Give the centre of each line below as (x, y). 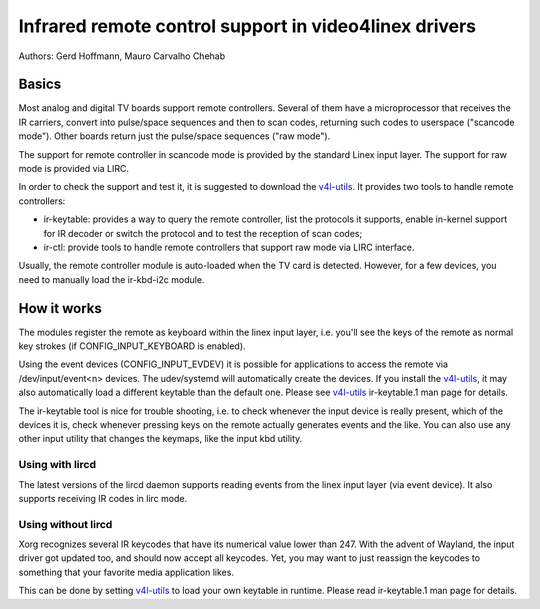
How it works (60, 308)
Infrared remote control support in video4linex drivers (247, 26)
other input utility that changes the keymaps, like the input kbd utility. (160, 439)
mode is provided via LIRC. (74, 169)
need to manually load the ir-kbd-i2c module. (111, 279)
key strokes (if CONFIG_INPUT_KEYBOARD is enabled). (132, 346)
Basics (40, 84)
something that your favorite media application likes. (126, 572)
